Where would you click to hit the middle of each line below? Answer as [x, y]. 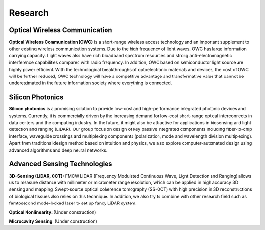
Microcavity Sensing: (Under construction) [53, 221]
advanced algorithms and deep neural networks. [58, 150]
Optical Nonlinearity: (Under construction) [53, 212]
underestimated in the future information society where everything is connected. [91, 83]
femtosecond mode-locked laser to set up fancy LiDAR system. [73, 203]
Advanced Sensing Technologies [61, 164]
